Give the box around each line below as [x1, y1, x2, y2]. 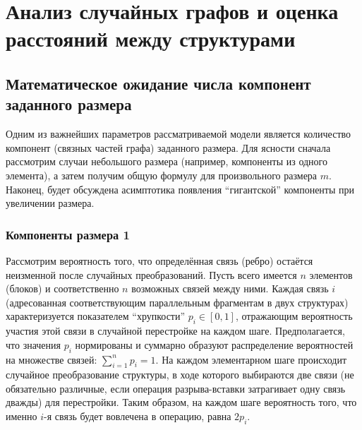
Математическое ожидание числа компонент [6, 72, 311, 94]
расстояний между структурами [6, 24, 296, 53]
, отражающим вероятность [235, 309, 353, 323]
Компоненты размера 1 [6, 225, 130, 243]
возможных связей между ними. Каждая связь [131, 281, 329, 296]
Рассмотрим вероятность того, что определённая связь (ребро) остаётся [6, 253, 313, 268]
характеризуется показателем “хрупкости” [6, 309, 186, 323]
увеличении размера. [6, 196, 95, 210]
